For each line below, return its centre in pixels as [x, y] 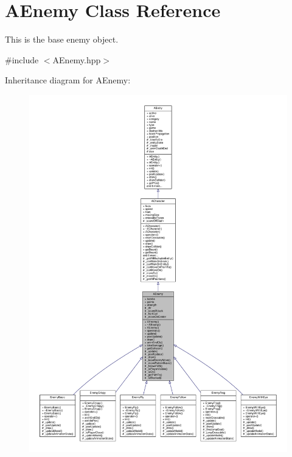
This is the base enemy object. [62, 39]
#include [22, 59]
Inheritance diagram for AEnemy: [68, 80]
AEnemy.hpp [77, 59]
